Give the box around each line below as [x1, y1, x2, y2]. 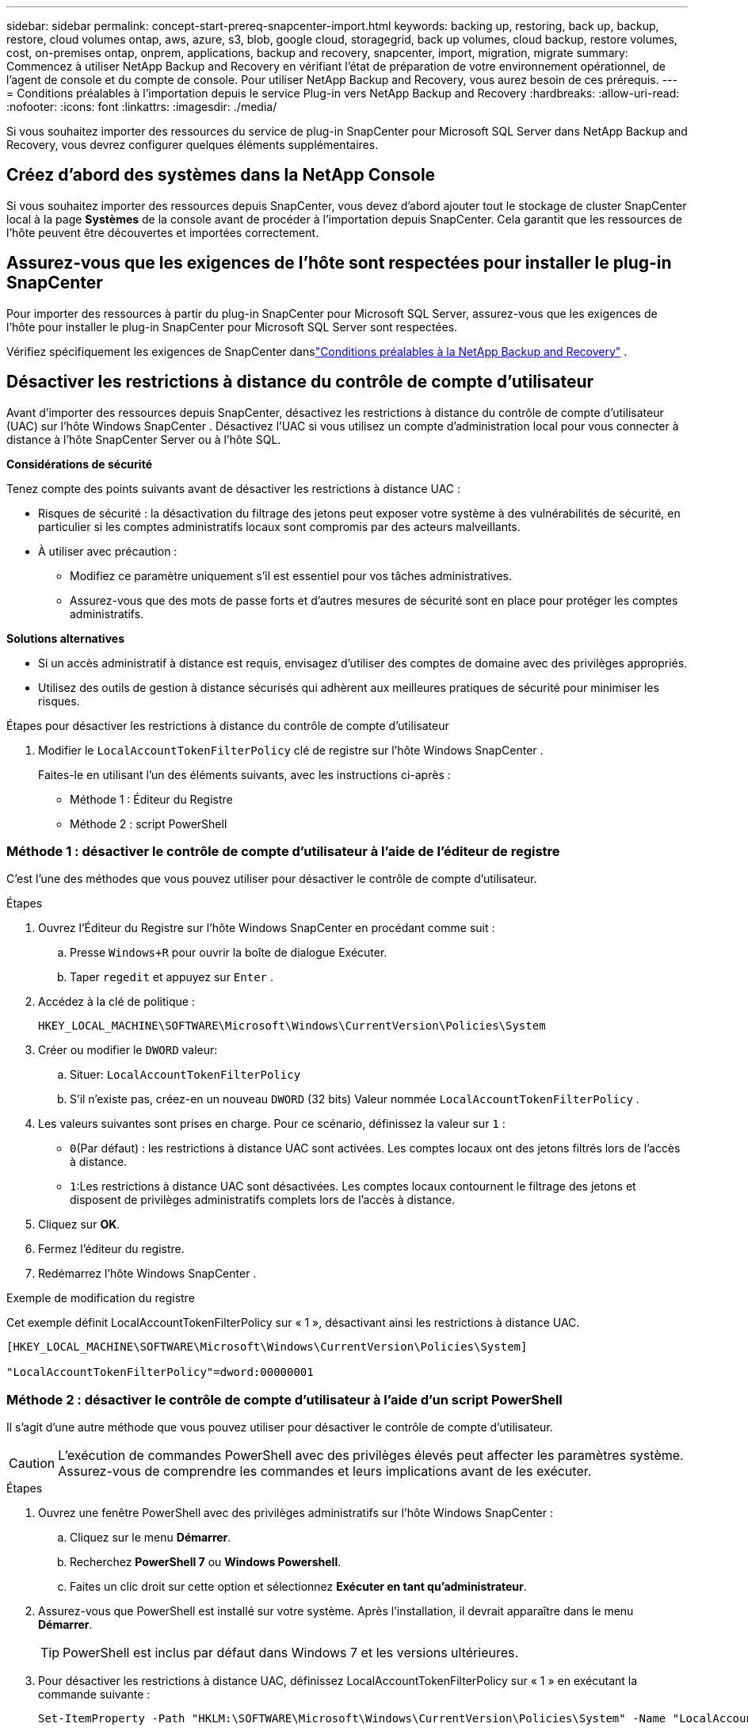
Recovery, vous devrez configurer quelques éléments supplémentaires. [6, 138, 379, 151]
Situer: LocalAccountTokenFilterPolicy [70, 1068, 301, 1082]
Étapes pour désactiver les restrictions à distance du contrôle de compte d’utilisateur [6, 718, 449, 732]
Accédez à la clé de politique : [38, 995, 195, 1009]
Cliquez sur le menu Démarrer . [70, 1530, 231, 1545]
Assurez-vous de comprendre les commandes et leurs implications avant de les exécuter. [58, 1463, 592, 1480]
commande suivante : [38, 1687, 151, 1702]
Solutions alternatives [6, 631, 124, 645]
